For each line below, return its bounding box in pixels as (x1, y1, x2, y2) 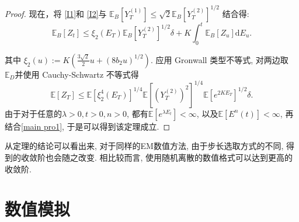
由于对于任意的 (5, 107, 62, 119)
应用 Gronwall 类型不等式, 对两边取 (155, 53, 288, 65)
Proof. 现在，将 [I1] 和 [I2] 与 (5, 7, 107, 19)
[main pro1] (21, 120, 62, 132)
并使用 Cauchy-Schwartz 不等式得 (15, 68, 139, 80)
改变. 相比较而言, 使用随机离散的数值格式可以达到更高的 (78, 151, 293, 164)
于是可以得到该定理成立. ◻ (67, 120, 171, 132)
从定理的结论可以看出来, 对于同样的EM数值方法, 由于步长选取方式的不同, (5, 140, 284, 152)
